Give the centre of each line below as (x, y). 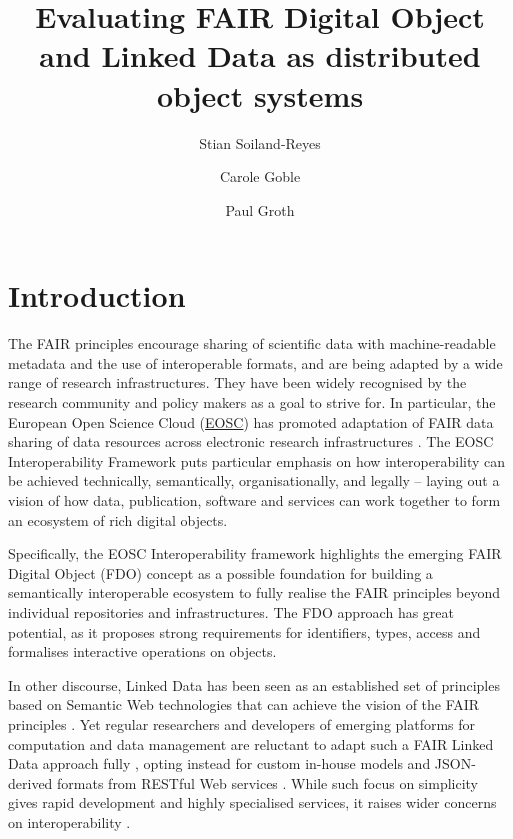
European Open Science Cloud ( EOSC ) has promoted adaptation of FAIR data (251, 421)
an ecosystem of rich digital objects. (118, 519)
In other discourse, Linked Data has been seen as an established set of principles (254, 684)
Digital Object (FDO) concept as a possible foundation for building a (220, 572)
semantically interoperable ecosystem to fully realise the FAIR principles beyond (254, 592)
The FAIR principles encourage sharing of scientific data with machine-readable (252, 343)
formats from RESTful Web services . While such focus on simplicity (268, 782)
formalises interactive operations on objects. (142, 651)
